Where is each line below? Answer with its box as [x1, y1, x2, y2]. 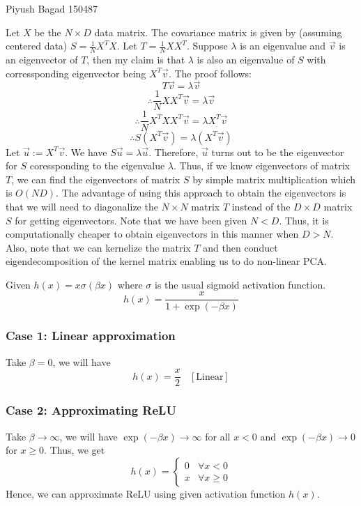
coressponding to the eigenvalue [29, 158, 165, 173]
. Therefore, [148, 144, 199, 159]
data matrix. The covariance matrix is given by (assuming [94, 24, 342, 39]
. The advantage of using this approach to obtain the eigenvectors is [56, 185, 346, 200]
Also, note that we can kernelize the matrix [6, 240, 191, 254]
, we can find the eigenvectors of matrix [11, 171, 180, 186]
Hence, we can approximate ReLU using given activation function [6, 486, 286, 500]
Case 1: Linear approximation [6, 327, 176, 344]
